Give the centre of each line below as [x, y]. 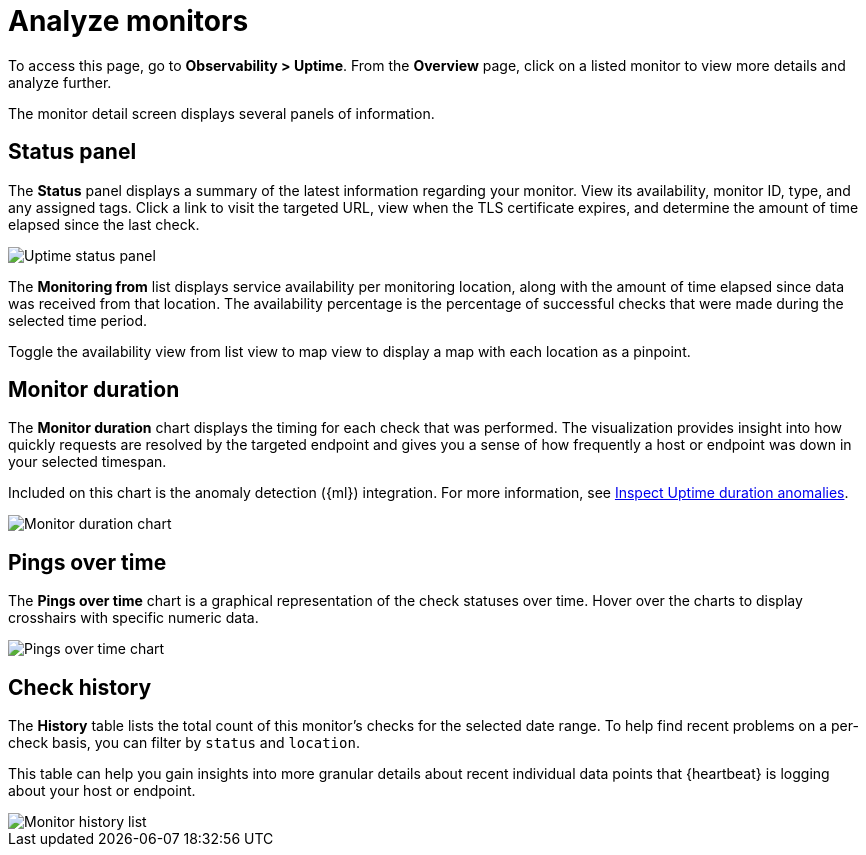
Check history [80, 687]
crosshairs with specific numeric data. [133, 618]
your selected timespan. [87, 462]
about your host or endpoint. [102, 791]
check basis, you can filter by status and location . [184, 743]
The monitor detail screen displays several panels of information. [221, 113]
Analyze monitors [128, 21]
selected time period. [78, 320]
